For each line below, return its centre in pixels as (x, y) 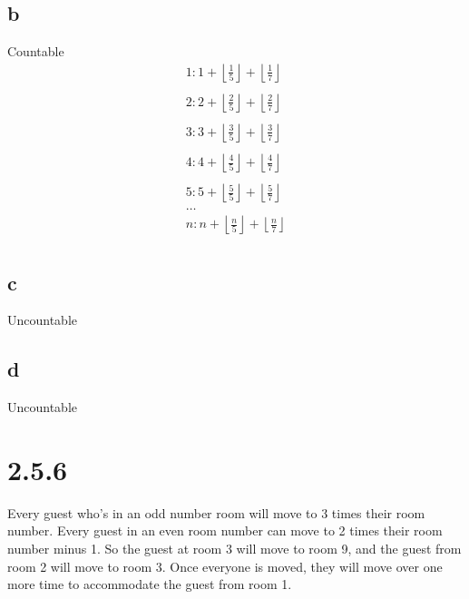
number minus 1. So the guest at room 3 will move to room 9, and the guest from (234, 549)
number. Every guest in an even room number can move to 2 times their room (225, 530)
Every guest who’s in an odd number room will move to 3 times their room (216, 512)
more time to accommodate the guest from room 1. (150, 584)
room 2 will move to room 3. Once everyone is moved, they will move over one (225, 566)
